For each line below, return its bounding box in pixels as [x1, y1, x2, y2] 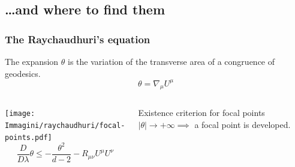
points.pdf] [5, 133, 52, 142]
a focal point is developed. [194, 118, 291, 131]
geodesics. [5, 67, 41, 79]
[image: [5, 109, 35, 118]
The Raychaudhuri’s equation [5, 31, 150, 46]
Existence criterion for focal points [138, 106, 265, 119]
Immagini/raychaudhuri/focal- [5, 121, 125, 130]
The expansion [5, 55, 59, 67]
